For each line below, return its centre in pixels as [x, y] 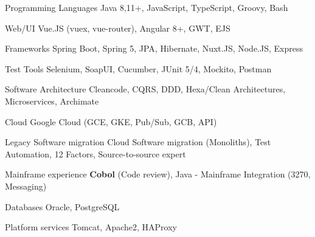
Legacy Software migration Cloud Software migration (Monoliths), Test [138, 142]
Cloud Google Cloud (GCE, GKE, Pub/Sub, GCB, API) [111, 121]
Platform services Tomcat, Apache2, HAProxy [91, 227]
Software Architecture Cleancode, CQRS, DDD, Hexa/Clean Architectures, [145, 89]
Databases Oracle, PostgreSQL [62, 206]
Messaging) [26, 186]
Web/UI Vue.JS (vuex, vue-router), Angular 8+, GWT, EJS [118, 28]
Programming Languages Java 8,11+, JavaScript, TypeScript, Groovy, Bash [147, 7]
